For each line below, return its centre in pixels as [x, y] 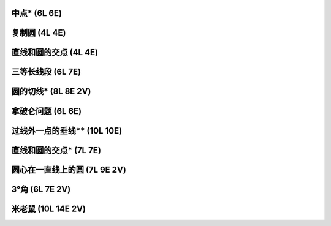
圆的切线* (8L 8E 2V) [51, 92]
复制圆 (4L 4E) [39, 33]
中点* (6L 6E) [37, 13]
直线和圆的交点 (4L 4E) [55, 52]
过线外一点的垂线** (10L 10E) [67, 131]
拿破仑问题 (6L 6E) [47, 111]
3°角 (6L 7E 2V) [41, 189]
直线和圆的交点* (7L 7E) [56, 150]
